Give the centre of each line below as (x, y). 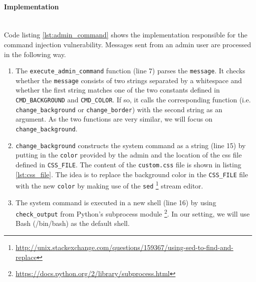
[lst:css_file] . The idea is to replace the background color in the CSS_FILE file (132, 174)
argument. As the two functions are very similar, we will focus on (114, 119)
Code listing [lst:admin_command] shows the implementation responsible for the (126, 35)
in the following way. (35, 54)
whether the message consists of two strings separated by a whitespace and (129, 80)
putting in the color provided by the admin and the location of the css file (128, 155)
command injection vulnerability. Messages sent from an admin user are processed (128, 44)
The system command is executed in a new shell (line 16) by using (116, 202)
